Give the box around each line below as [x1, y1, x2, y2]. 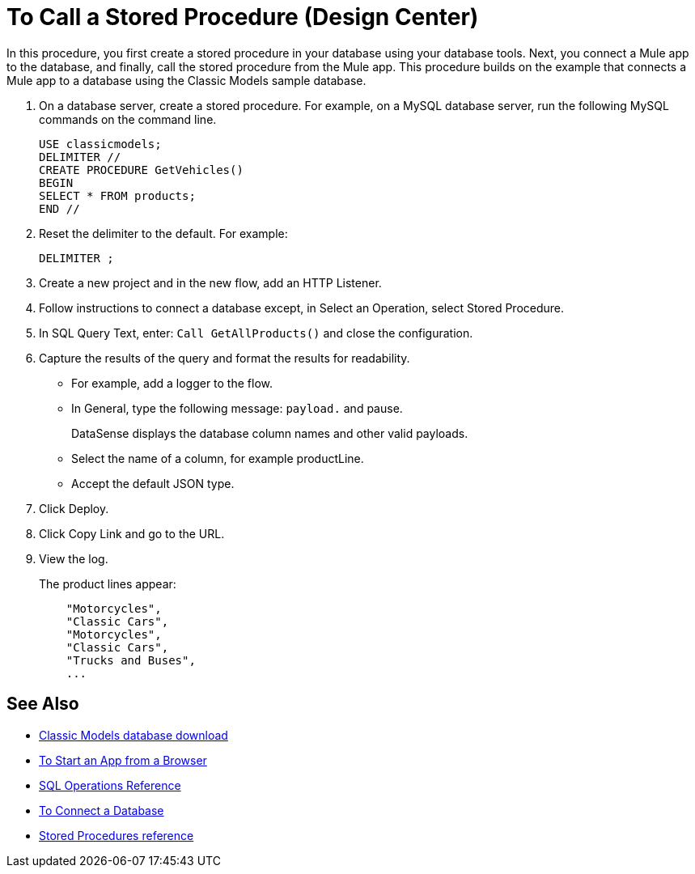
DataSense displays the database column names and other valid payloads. [71, 426, 468, 440]
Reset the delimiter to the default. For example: [39, 226, 288, 240]
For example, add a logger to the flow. [71, 375, 273, 390]
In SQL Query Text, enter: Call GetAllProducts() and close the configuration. [39, 325, 473, 340]
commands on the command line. [39, 112, 217, 126]
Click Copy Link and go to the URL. [39, 526, 225, 541]
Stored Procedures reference [39, 828, 194, 842]
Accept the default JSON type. [71, 476, 235, 490]
